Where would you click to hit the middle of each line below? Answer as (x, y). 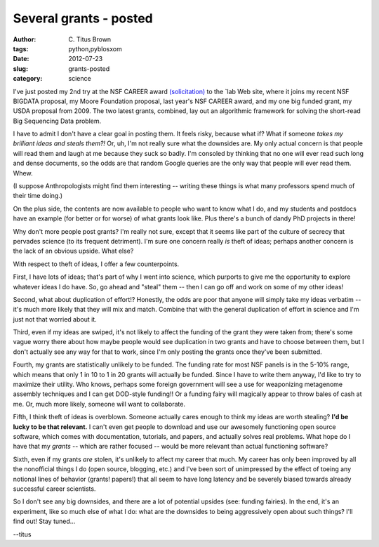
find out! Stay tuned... (44, 521)
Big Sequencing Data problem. (57, 121)
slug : (20, 68)
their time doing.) (38, 196)
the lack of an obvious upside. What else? (73, 251)
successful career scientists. (54, 489)
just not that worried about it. (55, 319)
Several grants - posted (83, 18)
